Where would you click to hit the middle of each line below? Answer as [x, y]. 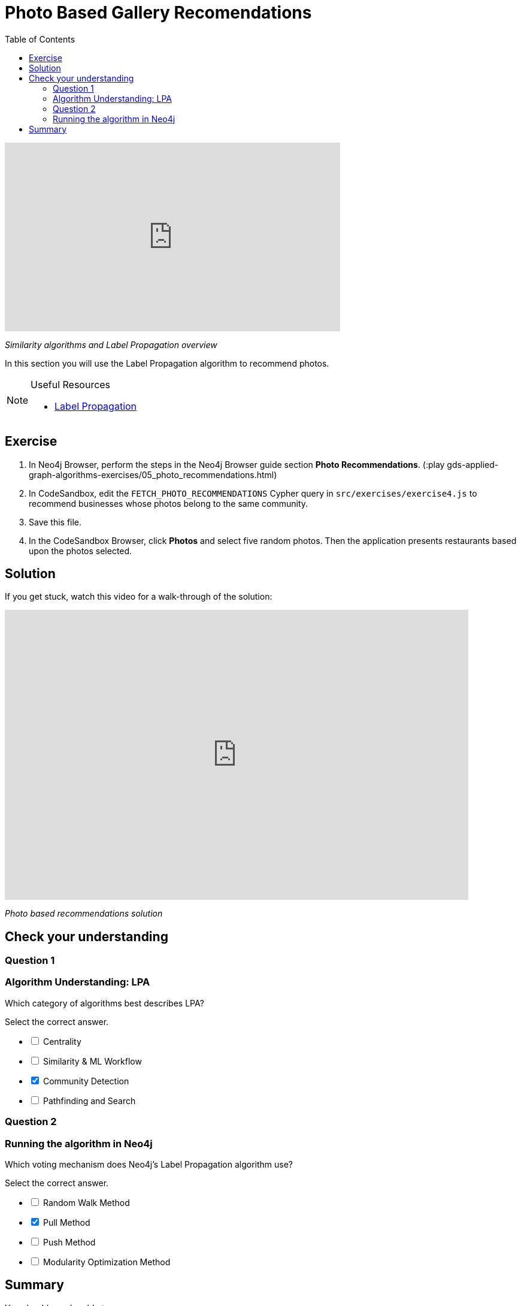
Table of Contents [40, 39]
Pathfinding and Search [89, 1101]
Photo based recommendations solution [84, 914]
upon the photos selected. [81, 551]
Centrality [62, 1041]
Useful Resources [71, 384]
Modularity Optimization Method [107, 1262]
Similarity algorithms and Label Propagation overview [111, 344]
